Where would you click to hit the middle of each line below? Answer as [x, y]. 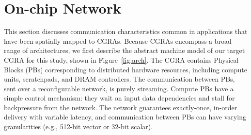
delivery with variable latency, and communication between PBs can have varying [125, 117]
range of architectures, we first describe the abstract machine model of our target [125, 50]
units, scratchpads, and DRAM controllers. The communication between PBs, [119, 79]
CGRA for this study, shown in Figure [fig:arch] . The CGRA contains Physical [121, 59]
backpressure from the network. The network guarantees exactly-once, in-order [121, 107]
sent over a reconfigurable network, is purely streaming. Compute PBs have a [119, 88]
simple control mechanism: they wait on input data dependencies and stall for [119, 98]
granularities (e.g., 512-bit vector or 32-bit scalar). [78, 127]
